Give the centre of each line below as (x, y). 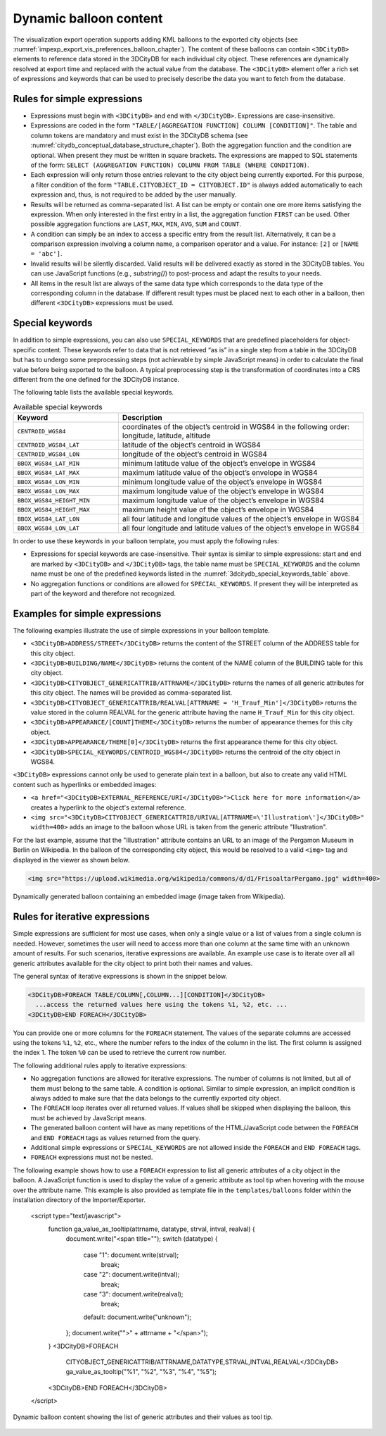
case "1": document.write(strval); (131, 1255)
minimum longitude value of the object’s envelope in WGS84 (222, 482)
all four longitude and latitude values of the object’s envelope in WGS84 (241, 528)
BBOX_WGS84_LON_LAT (49, 528)
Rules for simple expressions (78, 99)
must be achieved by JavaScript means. (89, 1118)
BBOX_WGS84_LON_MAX (49, 491)
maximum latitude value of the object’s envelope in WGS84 (220, 473)
